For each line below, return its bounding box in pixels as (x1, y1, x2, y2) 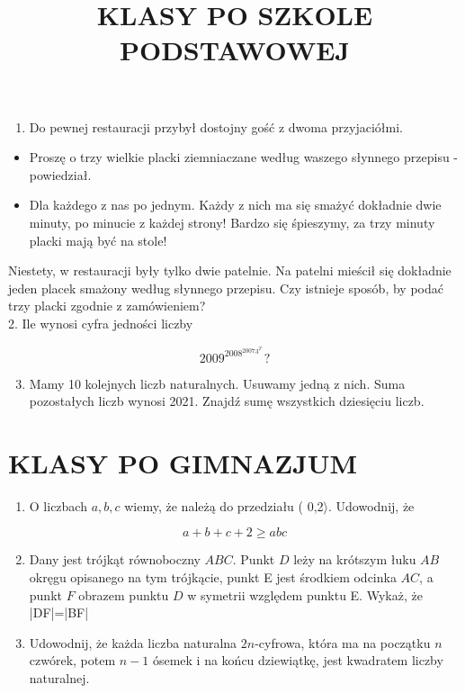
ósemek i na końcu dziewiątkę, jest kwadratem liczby (152, 651, 443, 670)
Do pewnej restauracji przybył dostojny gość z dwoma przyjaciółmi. (29, 117, 404, 136)
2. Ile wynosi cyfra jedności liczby (8, 313, 193, 332)
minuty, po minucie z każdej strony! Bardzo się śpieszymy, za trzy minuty (29, 212, 435, 231)
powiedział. (29, 165, 92, 184)
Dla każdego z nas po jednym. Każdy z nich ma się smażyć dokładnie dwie (29, 195, 442, 214)
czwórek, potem (29, 651, 116, 670)
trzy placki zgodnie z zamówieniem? (8, 296, 206, 315)
